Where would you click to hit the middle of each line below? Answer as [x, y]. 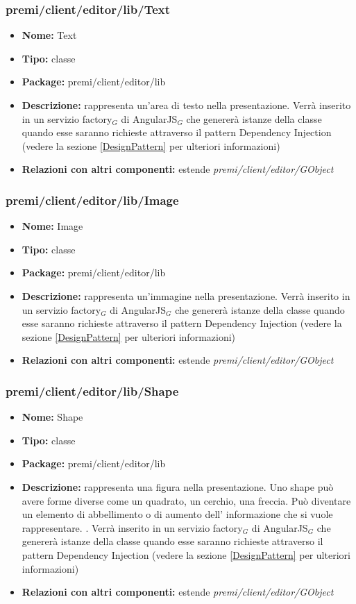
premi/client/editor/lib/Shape [92, 391]
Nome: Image [52, 226]
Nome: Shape [52, 417]
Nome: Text [49, 35]
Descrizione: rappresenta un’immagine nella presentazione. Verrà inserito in [186, 295]
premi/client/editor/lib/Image [92, 200]
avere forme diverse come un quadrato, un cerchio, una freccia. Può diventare [186, 500]
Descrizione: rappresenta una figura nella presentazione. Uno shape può [178, 486]
